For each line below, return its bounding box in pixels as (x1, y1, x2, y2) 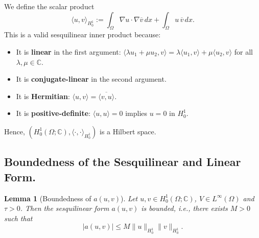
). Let (121, 193, 138, 203)
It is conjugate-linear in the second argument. (16, 74, 167, 84)
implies (125, 108, 148, 118)
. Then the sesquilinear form (20, 203, 109, 213)
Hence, (4, 126, 25, 136)
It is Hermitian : (16, 90, 70, 101)
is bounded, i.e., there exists (141, 203, 228, 213)
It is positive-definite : (16, 108, 91, 118)
